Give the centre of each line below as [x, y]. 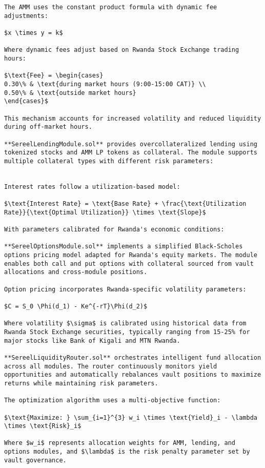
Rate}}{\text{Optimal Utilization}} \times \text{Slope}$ [105, 212]
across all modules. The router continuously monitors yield [111, 366]
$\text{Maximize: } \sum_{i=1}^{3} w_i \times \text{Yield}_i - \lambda [131, 417]
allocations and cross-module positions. [76, 272]
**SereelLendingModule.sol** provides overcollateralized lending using [131, 144]
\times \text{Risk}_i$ [43, 426]
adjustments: [26, 16]
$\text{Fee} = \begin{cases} [54, 76]
